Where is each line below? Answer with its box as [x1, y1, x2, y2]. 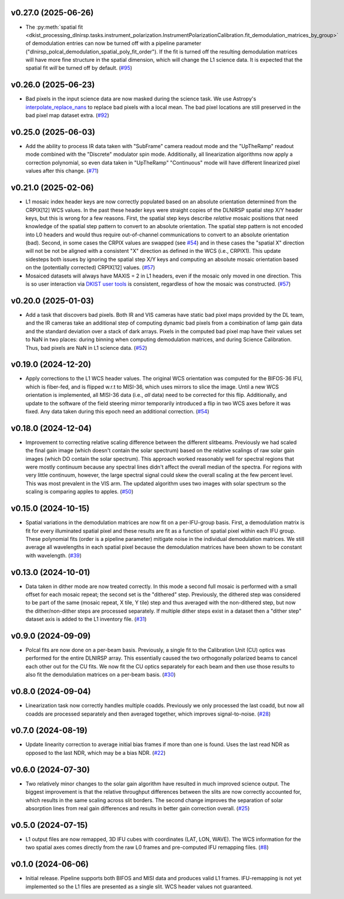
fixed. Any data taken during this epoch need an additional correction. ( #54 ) [25, 407, 210, 415]
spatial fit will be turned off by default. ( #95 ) [25, 65, 133, 72]
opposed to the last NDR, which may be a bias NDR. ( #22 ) [25, 749, 166, 756]
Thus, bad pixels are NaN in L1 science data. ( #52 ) [25, 344, 147, 351]
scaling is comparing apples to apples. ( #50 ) [25, 488, 134, 495]
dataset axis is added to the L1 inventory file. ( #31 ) [25, 616, 147, 623]
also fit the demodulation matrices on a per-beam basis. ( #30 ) [25, 671, 176, 679]
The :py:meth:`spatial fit [25, 24, 83, 31]
